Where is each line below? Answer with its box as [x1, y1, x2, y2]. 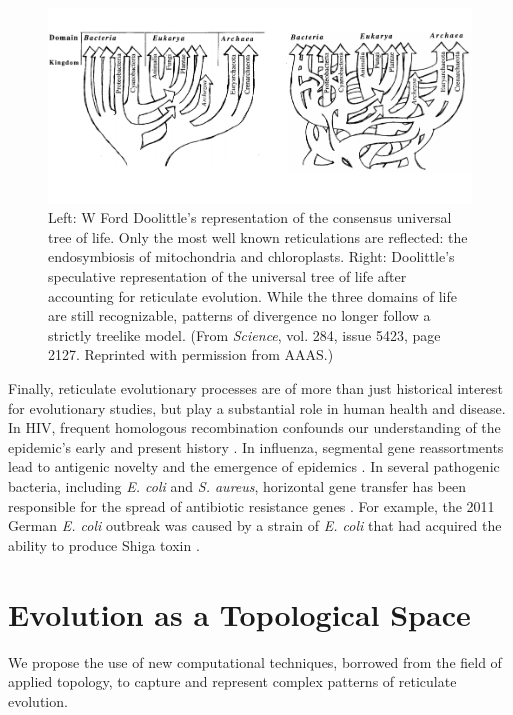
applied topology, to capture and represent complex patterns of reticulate [8, 671, 457, 692]
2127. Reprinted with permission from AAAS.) [48, 344, 334, 365]
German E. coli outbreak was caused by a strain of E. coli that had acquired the [8, 515, 502, 536]
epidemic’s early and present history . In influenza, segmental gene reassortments [8, 436, 504, 457]
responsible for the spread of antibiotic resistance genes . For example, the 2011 [8, 495, 495, 516]
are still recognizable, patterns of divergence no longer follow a [48, 305, 431, 326]
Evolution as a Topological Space [8, 593, 471, 634]
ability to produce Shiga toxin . [8, 534, 200, 555]
